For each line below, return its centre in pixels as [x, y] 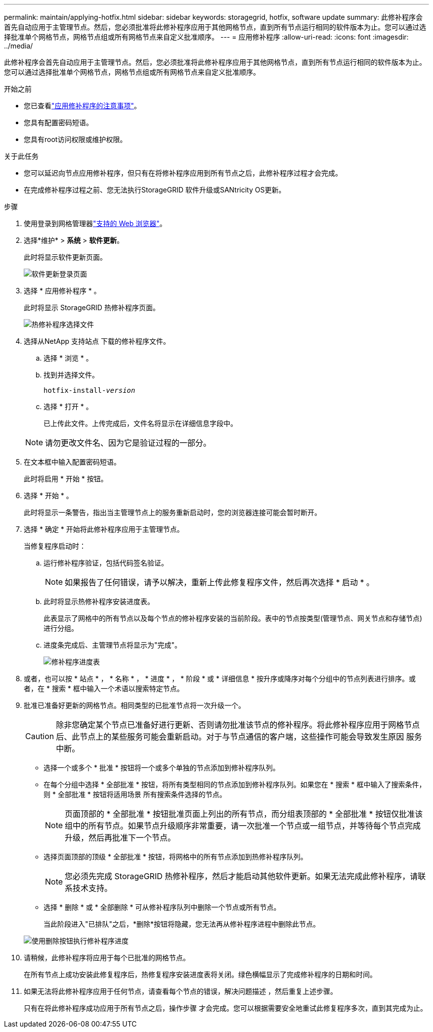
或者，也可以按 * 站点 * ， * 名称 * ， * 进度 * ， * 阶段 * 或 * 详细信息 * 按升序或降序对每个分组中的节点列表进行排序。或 [220, 679]
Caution [40, 736]
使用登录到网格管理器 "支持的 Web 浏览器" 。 [95, 223]
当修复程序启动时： [55, 546]
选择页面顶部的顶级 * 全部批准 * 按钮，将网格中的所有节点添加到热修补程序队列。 [175, 857]
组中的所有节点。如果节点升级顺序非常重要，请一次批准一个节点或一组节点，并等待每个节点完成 [243, 826]
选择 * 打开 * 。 [68, 406]
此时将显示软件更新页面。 [65, 257]
